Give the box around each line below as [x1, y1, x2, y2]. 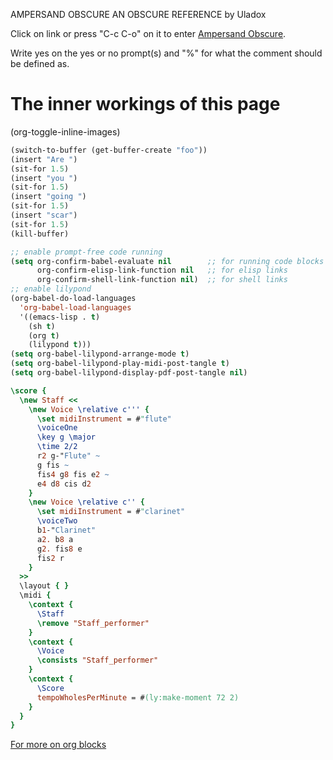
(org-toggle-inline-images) [10, 125, 121, 138]
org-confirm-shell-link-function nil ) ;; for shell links [36, 275, 288, 285]
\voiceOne [36, 423, 78, 433]
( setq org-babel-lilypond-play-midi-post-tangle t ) [10, 359, 230, 369]
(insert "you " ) [10, 173, 78, 183]
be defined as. [10, 58, 70, 69]
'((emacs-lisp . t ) [19, 312, 101, 322]
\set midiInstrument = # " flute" [36, 414, 172, 424]
